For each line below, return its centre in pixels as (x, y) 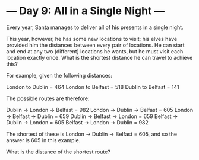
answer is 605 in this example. (43, 140)
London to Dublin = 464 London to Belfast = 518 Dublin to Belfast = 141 (93, 87)
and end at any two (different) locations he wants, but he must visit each (95, 51)
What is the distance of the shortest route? (59, 152)
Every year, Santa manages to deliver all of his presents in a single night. (95, 27)
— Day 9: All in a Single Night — (86, 11)
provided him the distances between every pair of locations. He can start (96, 45)
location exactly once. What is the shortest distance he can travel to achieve (99, 57)
